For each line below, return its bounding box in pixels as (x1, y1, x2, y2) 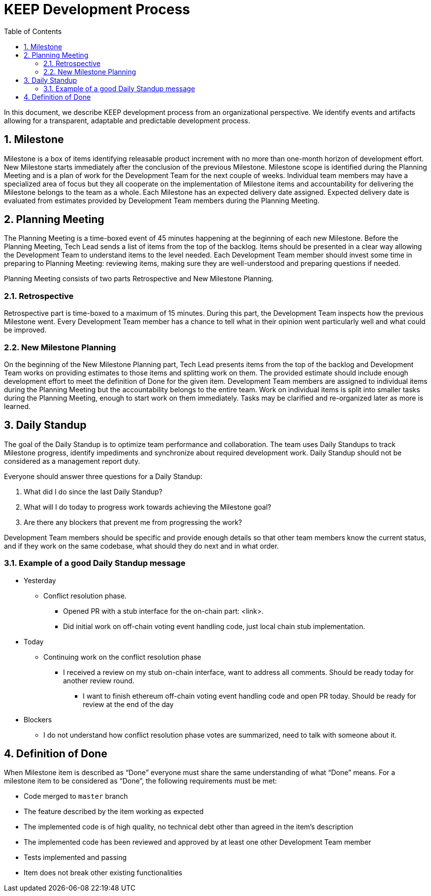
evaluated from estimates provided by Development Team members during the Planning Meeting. (4, 196, 320, 205)
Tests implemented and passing (24, 853, 127, 862)
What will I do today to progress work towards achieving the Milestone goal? (24, 502, 271, 511)
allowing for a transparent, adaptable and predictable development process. (4, 116, 250, 125)
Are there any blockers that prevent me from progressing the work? (24, 518, 242, 526)
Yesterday (24, 576, 56, 585)
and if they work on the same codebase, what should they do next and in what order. (4, 541, 279, 550)
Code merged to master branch (24, 792, 128, 801)
